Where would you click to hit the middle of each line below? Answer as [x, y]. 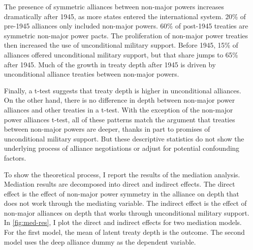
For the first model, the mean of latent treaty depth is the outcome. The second [125, 232]
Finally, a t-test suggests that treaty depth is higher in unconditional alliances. [123, 90]
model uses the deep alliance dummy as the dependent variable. [100, 241]
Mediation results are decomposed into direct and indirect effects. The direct [120, 184]
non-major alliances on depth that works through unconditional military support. [127, 212]
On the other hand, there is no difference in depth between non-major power [119, 100]
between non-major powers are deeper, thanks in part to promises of [107, 129]
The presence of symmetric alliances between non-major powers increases [114, 6]
